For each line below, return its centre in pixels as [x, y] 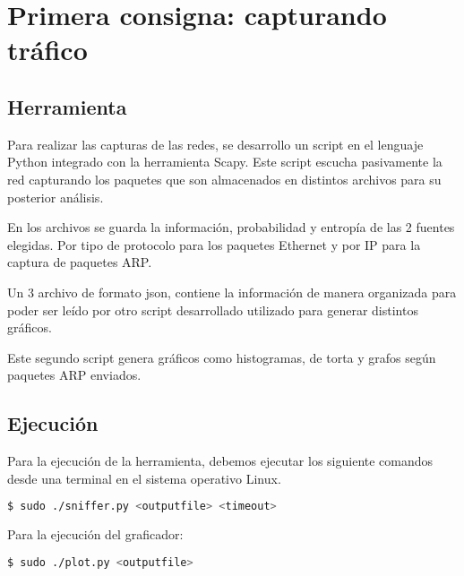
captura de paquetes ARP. [80, 262]
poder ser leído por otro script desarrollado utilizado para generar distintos [213, 309]
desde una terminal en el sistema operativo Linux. [144, 478]
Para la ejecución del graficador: [95, 534]
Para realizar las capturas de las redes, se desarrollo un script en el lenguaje [215, 144]
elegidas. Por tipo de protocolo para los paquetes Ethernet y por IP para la [214, 244]
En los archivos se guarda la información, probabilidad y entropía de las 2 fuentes [231, 227]
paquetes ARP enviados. [74, 375]
